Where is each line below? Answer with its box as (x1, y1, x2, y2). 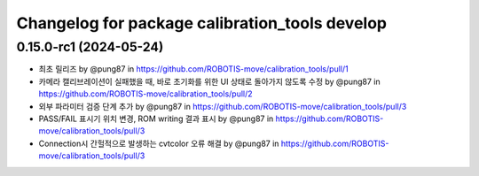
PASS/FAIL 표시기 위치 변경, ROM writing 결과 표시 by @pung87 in (38, 113, 274, 124)
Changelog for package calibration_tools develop (16, 13, 388, 33)
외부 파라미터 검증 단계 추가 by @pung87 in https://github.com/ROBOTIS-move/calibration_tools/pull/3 (38, 101, 407, 111)
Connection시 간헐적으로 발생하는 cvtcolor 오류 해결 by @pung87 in (38, 138, 279, 149)
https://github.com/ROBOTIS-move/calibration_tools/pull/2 (38, 88, 253, 99)
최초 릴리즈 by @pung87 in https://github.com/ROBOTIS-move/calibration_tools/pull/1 (38, 64, 349, 74)
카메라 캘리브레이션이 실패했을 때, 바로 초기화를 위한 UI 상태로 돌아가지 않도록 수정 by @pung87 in (38, 76, 381, 87)
